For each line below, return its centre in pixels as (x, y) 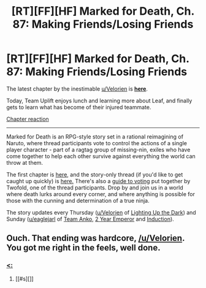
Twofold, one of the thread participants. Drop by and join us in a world (95, 188)
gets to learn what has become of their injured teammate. (79, 107)
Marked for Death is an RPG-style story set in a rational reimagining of (95, 137)
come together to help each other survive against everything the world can (101, 156)
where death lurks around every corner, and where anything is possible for (101, 194)
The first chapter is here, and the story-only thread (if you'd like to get (95, 174)
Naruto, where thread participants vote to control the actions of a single (97, 143)
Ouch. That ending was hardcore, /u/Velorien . (96, 238)
